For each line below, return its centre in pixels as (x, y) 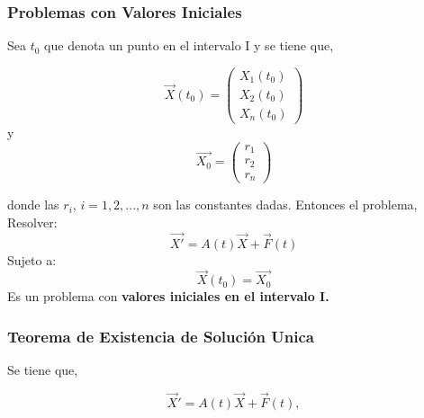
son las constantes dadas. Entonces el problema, (285, 205)
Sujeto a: (32, 259)
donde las (33, 205)
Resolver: (32, 222)
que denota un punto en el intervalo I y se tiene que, (189, 45)
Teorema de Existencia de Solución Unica (161, 336)
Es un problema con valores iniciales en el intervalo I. (168, 296)
